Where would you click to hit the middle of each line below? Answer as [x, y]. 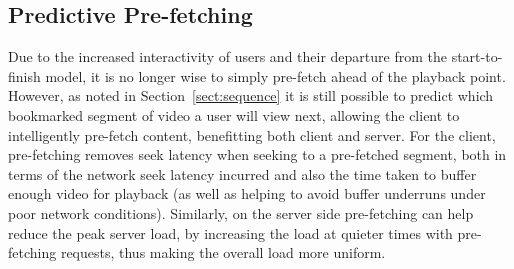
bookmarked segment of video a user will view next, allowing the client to [234, 114]
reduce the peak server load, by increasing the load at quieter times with [230, 232]
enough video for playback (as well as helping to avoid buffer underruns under [247, 193]
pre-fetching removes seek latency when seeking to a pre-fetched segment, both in [257, 154]
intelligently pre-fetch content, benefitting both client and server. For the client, [252, 134]
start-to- [477, 56]
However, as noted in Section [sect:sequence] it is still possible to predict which [251, 95]
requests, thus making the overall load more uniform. [223, 252]
